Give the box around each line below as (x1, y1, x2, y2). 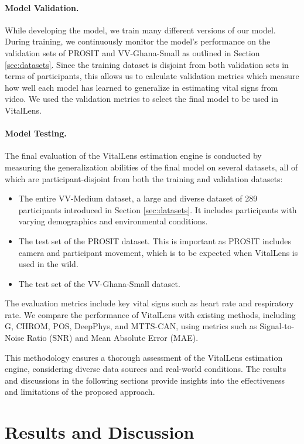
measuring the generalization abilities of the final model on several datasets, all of (5, 160, 298, 173)
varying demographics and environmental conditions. (18, 215, 208, 227)
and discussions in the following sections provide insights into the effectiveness (5, 374, 285, 386)
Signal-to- (259, 320, 295, 332)
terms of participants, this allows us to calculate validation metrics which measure (5, 70, 299, 82)
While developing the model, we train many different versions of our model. (5, 23, 276, 36)
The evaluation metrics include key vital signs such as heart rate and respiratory (5, 297, 294, 309)
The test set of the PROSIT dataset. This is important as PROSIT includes (18, 234, 292, 247)
